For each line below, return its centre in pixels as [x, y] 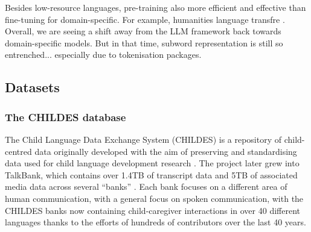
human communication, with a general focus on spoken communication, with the [154, 198]
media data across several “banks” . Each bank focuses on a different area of [146, 187]
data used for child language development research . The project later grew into [152, 163]
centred [18, 151]
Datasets [32, 87]
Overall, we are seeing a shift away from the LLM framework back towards [143, 31]
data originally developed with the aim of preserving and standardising [166, 151]
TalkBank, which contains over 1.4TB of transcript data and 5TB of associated [151, 174]
